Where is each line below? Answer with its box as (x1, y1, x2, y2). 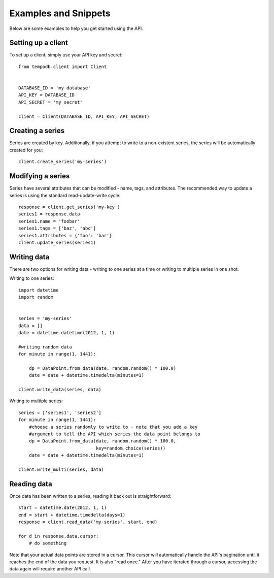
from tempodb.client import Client (18, 63, 107, 70)
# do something (28, 540, 67, 546)
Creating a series (9, 126, 65, 135)
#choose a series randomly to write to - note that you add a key (28, 424, 198, 430)
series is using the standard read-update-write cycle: (9, 192, 121, 198)
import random (18, 294, 53, 300)
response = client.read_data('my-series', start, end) (18, 519, 158, 525)
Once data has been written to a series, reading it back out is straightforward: (9, 493, 172, 499)
